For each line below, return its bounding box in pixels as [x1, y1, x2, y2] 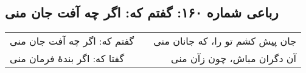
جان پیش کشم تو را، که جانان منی [153, 34, 297, 48]
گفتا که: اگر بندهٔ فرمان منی [10, 51, 125, 66]
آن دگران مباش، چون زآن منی [170, 51, 297, 66]
